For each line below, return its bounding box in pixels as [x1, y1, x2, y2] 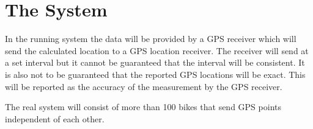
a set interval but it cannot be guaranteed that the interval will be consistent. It [5, 56, 305, 69]
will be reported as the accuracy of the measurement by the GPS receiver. [5, 80, 282, 92]
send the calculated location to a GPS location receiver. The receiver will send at [5, 44, 309, 57]
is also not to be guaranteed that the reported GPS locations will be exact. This [5, 68, 306, 80]
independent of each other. [5, 112, 105, 125]
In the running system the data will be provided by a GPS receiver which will [5, 32, 296, 45]
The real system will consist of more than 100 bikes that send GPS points [5, 100, 281, 113]
